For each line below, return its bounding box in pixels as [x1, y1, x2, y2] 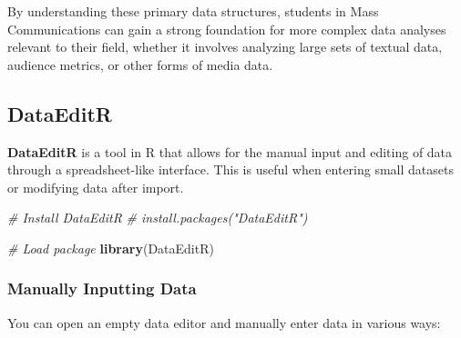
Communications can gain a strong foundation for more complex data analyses [7, 19, 446, 38]
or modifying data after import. [7, 177, 184, 196]
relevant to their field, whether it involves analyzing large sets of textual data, [7, 37, 443, 56]
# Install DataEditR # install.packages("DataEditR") [7, 208, 308, 227]
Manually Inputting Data [7, 277, 197, 300]
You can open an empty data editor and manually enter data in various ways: [7, 313, 441, 332]
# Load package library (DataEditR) [7, 238, 214, 257]
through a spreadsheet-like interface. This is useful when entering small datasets [7, 160, 454, 179]
